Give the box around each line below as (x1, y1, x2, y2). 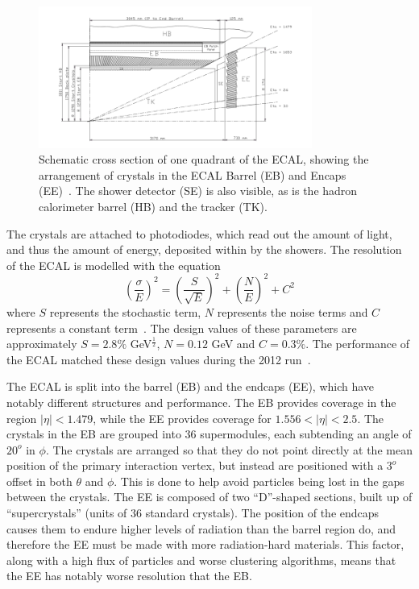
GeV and (211, 335, 255, 352)
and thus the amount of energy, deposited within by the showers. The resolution (6, 241, 402, 258)
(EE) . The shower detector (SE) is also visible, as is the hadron (39, 182, 358, 199)
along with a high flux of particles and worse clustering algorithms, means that (6, 551, 396, 568)
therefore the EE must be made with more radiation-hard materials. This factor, (6, 536, 404, 553)
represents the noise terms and (217, 303, 368, 320)
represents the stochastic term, (49, 303, 201, 320)
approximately (6, 335, 77, 352)
